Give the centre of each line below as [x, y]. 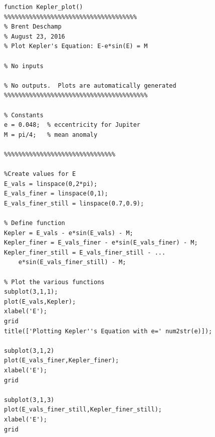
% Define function [35, 223]
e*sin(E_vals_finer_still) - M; [72, 262]
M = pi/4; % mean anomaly [51, 135]
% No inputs [24, 66]
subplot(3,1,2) [29, 351]
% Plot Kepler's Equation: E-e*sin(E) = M [76, 46]
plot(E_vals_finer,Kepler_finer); [62, 361]
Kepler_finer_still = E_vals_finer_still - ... [85, 252]
